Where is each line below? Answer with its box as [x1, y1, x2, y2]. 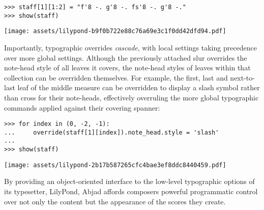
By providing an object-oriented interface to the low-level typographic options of [4, 176, 255, 187]
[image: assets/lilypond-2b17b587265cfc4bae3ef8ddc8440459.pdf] [4, 161, 226, 169]
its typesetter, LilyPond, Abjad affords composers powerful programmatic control [4, 186, 258, 196]
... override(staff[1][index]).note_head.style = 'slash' [4, 128, 219, 136]
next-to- [230, 72, 255, 83]
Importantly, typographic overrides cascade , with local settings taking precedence [4, 42, 257, 52]
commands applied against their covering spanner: [4, 102, 160, 113]
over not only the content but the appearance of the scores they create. [4, 196, 226, 206]
